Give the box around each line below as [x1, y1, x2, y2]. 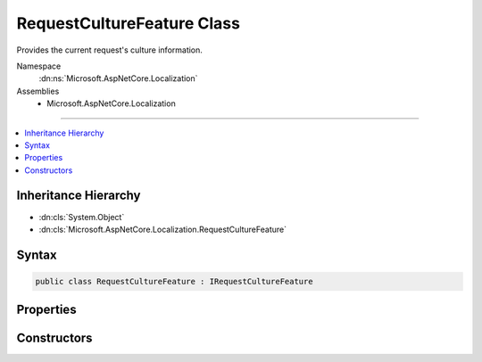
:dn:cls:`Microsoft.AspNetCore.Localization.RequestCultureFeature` [38, 224, 287, 234]
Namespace [16, 61, 62, 71]
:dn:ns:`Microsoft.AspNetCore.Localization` [38, 73, 198, 84]
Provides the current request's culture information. [16, 45, 203, 55]
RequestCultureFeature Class [16, 13, 241, 33]
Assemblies [16, 86, 60, 96]
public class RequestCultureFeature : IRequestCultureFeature [35, 276, 313, 286]
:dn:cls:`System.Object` [38, 211, 125, 222]
